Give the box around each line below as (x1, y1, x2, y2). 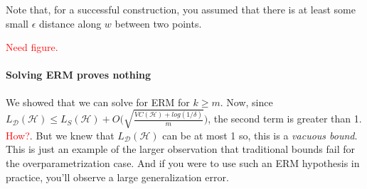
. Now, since (220, 94, 273, 109)
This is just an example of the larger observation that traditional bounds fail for (6, 142, 356, 156)
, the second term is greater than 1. (208, 111, 362, 126)
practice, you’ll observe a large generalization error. (6, 169, 229, 184)
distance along (38, 16, 102, 30)
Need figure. (6, 40, 58, 55)
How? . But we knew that (6, 127, 115, 142)
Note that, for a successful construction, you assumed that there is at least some (6, 2, 356, 16)
